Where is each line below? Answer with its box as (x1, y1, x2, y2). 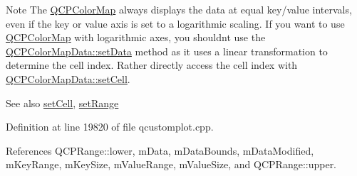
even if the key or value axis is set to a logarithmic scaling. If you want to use (6, 16, 345, 31)
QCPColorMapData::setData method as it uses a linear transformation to (6, 43, 328, 58)
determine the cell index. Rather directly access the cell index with (6, 57, 298, 72)
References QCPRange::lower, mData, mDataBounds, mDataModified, (6, 143, 314, 158)
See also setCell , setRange (6, 95, 119, 110)
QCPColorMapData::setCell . (6, 71, 130, 86)
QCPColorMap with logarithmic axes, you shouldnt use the (6, 30, 266, 45)
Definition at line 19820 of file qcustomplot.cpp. (6, 119, 214, 134)
